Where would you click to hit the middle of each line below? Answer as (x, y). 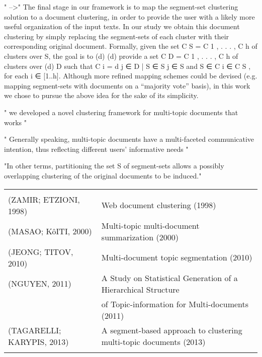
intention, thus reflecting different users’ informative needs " (96, 149)
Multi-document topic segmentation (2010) (177, 257)
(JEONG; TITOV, (41, 251)
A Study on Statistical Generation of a (169, 278)
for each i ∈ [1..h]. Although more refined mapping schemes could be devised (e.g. (131, 76)
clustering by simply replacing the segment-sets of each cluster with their (117, 36)
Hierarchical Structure (140, 289)
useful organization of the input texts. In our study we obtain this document (122, 26)
